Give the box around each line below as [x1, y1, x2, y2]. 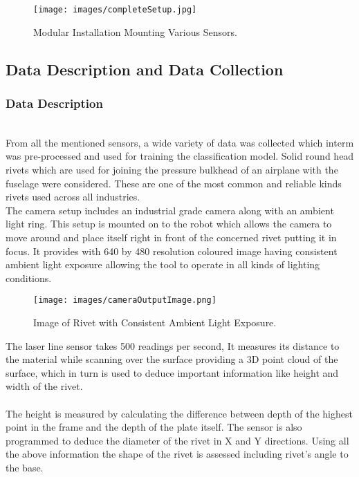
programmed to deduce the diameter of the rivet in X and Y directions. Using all [6, 433, 349, 447]
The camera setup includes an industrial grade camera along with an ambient [6, 203, 334, 217]
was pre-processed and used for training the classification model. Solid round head [6, 149, 354, 163]
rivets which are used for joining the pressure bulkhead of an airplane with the [6, 162, 338, 177]
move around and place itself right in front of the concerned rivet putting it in [6, 230, 337, 244]
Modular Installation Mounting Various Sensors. [33, 24, 237, 39]
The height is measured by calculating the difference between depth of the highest [6, 406, 353, 420]
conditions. [6, 270, 52, 285]
